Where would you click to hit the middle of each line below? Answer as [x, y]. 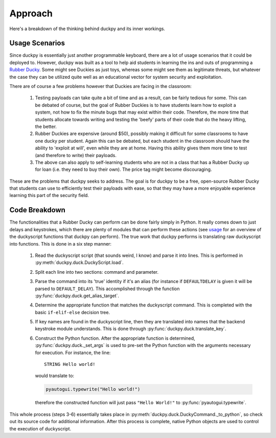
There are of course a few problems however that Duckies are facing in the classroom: [100, 86]
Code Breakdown [38, 210]
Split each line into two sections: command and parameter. [97, 272]
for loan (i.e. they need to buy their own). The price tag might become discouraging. [123, 169]
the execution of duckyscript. [40, 429]
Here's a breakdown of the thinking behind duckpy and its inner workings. [87, 29]
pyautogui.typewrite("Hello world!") [93, 389]
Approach [31, 13]
